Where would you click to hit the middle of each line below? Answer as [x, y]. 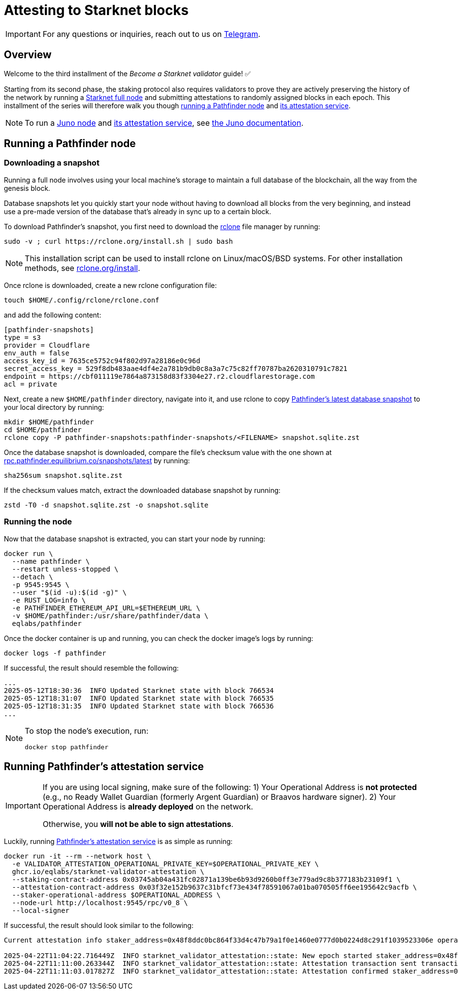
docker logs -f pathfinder [55, 653]
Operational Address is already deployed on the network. [148, 807]
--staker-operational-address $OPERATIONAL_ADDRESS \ [116, 895]
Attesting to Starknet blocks [96, 10]
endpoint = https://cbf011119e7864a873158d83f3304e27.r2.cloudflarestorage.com [159, 376]
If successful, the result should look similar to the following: [99, 926]
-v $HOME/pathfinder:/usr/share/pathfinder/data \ [110, 615]
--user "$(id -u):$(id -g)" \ [69, 592]
